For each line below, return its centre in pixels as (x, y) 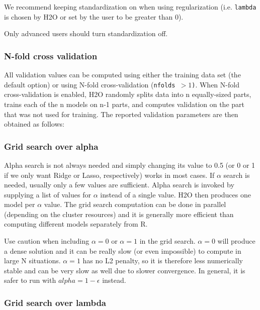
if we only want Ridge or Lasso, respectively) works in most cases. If (109, 175)
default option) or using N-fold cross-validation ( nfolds (90, 84)
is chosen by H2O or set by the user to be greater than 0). (94, 16)
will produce (236, 241)
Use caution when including (47, 241)
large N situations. (32, 261)
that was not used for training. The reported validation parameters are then (121, 114)
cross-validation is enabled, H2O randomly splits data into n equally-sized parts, (128, 94)
